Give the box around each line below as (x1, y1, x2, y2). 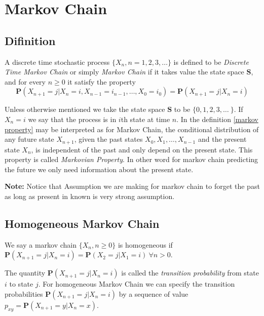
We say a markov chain (5, 239, 77, 250)
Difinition (5, 32, 56, 48)
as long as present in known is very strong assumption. (5, 190, 175, 201)
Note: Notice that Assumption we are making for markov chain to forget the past (5, 181, 260, 191)
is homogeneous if (118, 239, 173, 250)
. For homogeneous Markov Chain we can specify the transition (38, 279, 235, 289)
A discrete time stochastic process (5, 56, 110, 67)
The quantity (5, 267, 46, 278)
